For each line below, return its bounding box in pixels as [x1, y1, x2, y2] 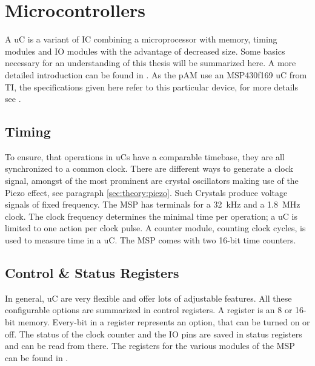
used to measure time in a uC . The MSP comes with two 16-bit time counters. [5, 234, 296, 246]
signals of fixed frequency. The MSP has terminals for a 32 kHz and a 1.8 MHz [5, 198, 300, 211]
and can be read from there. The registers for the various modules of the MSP [5, 339, 295, 352]
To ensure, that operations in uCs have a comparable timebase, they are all [5, 150, 285, 163]
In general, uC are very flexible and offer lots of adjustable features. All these [5, 291, 292, 304]
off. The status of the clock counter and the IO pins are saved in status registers [5, 327, 302, 340]
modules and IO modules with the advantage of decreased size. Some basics [5, 44, 285, 57]
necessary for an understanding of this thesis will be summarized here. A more [5, 56, 296, 69]
